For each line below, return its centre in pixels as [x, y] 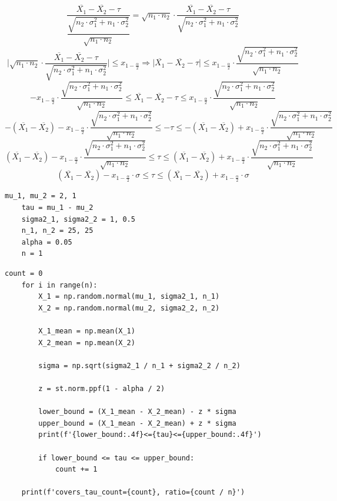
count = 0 [24, 274]
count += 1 [76, 470]
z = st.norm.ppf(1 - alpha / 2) [102, 388]
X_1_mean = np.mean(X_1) [87, 331]
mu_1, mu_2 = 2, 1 [41, 196]
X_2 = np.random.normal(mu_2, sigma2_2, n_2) [129, 308]
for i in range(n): [59, 285]
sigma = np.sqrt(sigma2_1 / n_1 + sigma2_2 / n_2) [139, 365]
